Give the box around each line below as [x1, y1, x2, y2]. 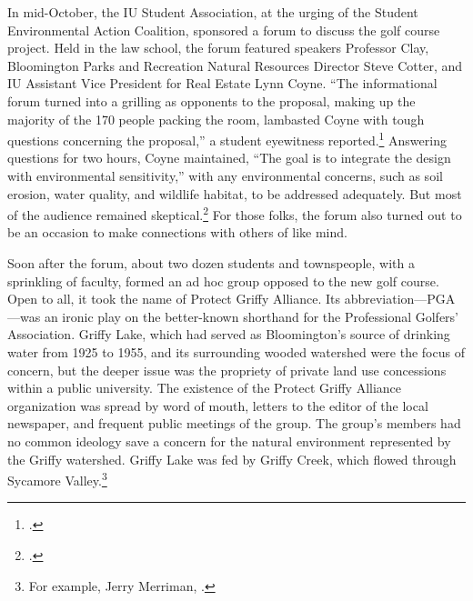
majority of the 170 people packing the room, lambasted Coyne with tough [7, 109, 425, 128]
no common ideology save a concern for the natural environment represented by [7, 431, 451, 450]
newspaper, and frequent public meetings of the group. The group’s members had [7, 414, 461, 433]
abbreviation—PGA [344, 289, 456, 308]
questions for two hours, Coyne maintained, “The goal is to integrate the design [7, 148, 451, 167]
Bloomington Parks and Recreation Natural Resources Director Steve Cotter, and [7, 55, 463, 75]
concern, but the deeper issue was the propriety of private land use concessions [7, 360, 447, 379]
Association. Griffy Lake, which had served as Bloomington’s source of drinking [7, 325, 450, 344]
